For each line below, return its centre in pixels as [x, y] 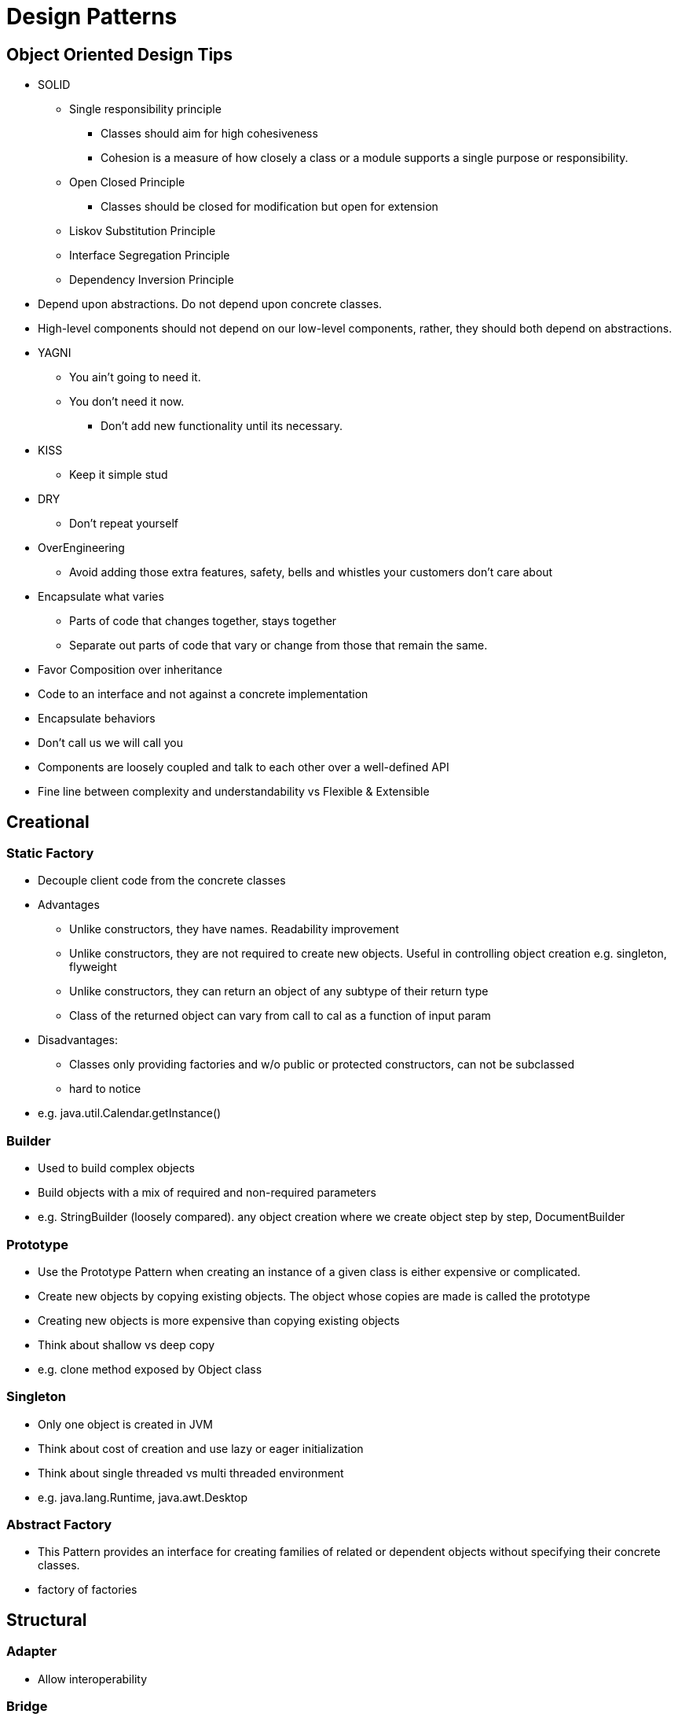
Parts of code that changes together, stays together [203, 621]
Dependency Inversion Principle [152, 280]
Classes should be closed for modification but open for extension [269, 207]
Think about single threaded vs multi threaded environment [191, 1473]
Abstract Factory [59, 1525]
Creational [48, 822]
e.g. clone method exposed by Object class [150, 1369]
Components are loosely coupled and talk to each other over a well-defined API [244, 767]
